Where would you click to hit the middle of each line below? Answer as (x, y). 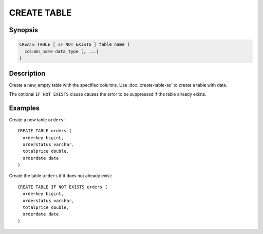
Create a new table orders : (37, 120)
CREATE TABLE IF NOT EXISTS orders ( (63, 187)
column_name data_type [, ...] (62, 51)
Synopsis (24, 30)
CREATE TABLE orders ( (45, 131)
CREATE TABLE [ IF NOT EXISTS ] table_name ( (75, 45)
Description (27, 74)
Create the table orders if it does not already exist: (60, 176)
